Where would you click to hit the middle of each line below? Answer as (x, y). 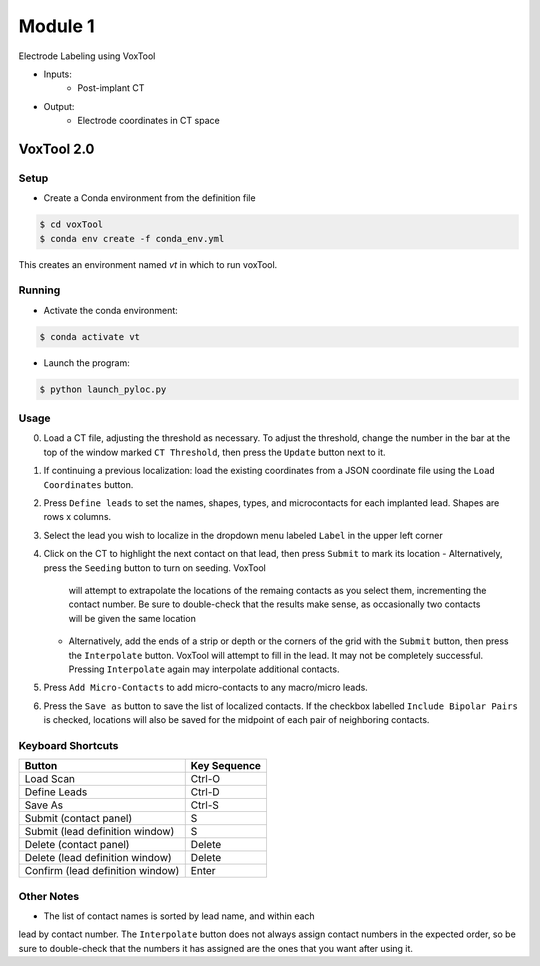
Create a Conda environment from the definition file (149, 198)
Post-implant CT (111, 88)
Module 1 (56, 26)
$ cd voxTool (71, 224)
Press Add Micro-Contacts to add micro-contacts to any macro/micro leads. (206, 687)
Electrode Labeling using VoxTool (87, 56)
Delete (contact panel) (77, 845)
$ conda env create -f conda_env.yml (132, 238)
